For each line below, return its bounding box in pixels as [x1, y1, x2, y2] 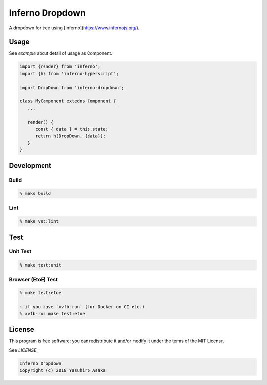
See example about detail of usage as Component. [9, 50, 112, 56]
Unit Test [9, 248, 32, 255]
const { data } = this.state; [35, 126, 109, 132]
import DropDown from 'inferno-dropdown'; [19, 85, 124, 90]
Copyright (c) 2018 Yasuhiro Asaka [19, 368, 106, 373]
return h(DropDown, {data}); [35, 133, 106, 139]
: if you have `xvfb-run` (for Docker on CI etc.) [19, 304, 145, 309]
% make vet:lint [19, 218, 59, 224]
